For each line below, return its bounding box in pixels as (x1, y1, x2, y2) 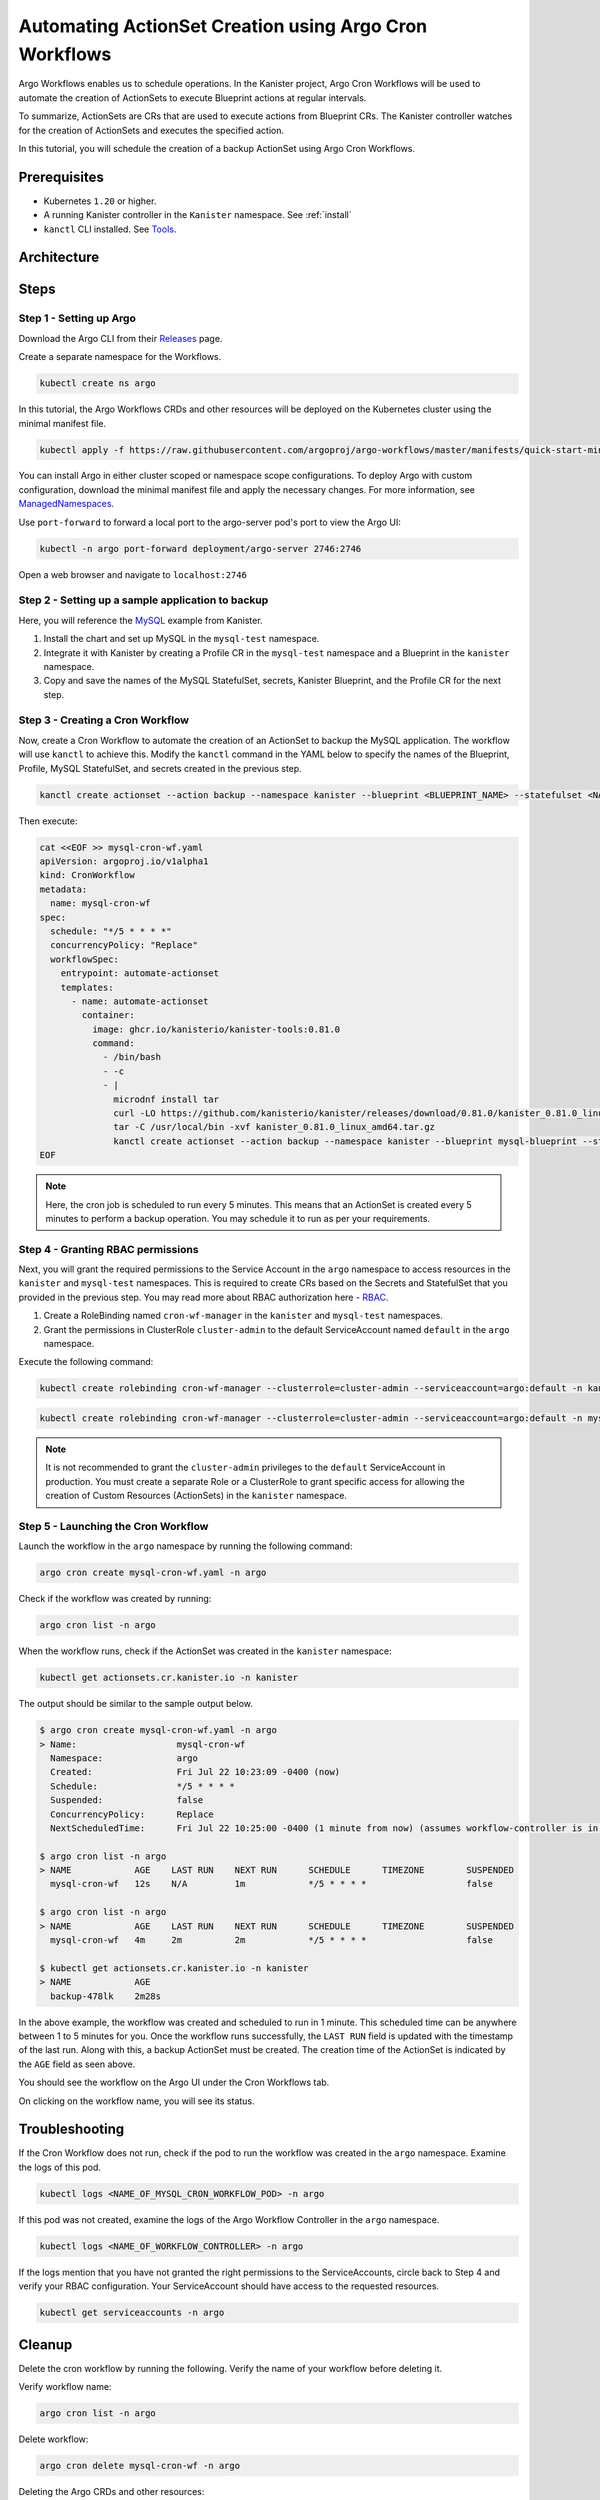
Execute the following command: (18, 1356, 154, 1368)
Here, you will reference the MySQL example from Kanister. (18, 614, 264, 626)
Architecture (18, 249, 100, 266)
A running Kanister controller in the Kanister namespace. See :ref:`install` (43, 209, 352, 221)
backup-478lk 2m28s (50, 1990, 162, 2002)
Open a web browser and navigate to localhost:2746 (18, 568, 247, 580)
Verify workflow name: (18, 2381, 112, 2393)
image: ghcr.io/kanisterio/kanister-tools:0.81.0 (91, 1023, 341, 1035)
